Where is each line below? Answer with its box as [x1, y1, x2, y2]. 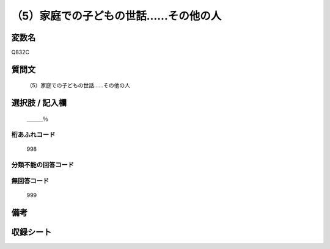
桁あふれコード [11, 130, 56, 139]
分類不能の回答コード [11, 161, 75, 169]
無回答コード [11, 177, 50, 186]
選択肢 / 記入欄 [11, 98, 67, 108]
